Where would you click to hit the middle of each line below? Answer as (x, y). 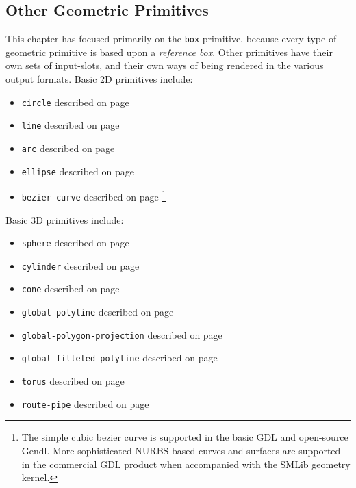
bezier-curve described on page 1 (94, 195)
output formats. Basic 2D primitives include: (99, 79)
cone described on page (71, 288)
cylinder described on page (80, 265)
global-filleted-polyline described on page (119, 358)
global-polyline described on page (98, 312)
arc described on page (68, 147)
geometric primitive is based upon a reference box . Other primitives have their (169, 52)
